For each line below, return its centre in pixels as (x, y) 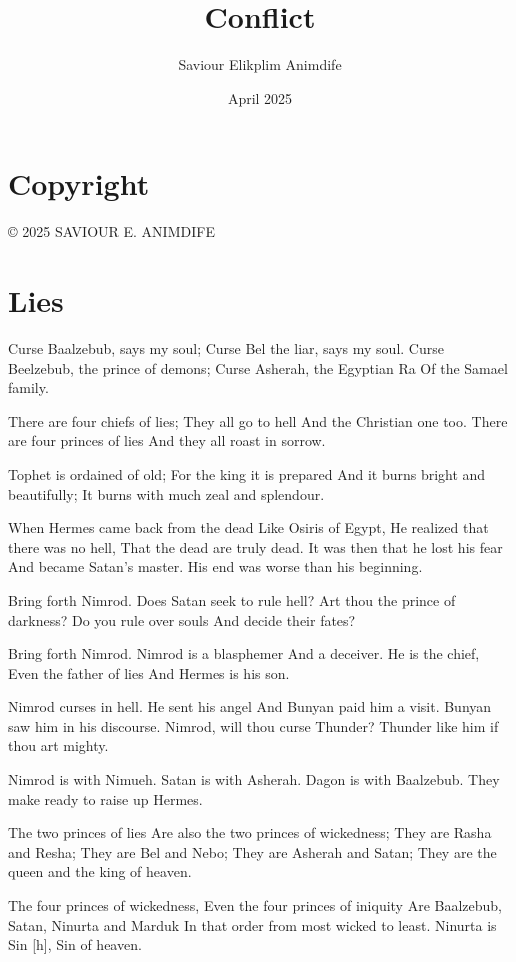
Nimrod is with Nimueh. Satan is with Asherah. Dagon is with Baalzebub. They (254, 779)
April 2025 (260, 97)
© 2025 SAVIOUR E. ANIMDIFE (111, 231)
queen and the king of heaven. (100, 871)
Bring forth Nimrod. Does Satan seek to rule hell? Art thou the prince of (232, 599)
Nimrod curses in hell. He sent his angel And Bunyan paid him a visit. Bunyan (250, 706)
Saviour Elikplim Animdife (260, 64)
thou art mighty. (58, 745)
